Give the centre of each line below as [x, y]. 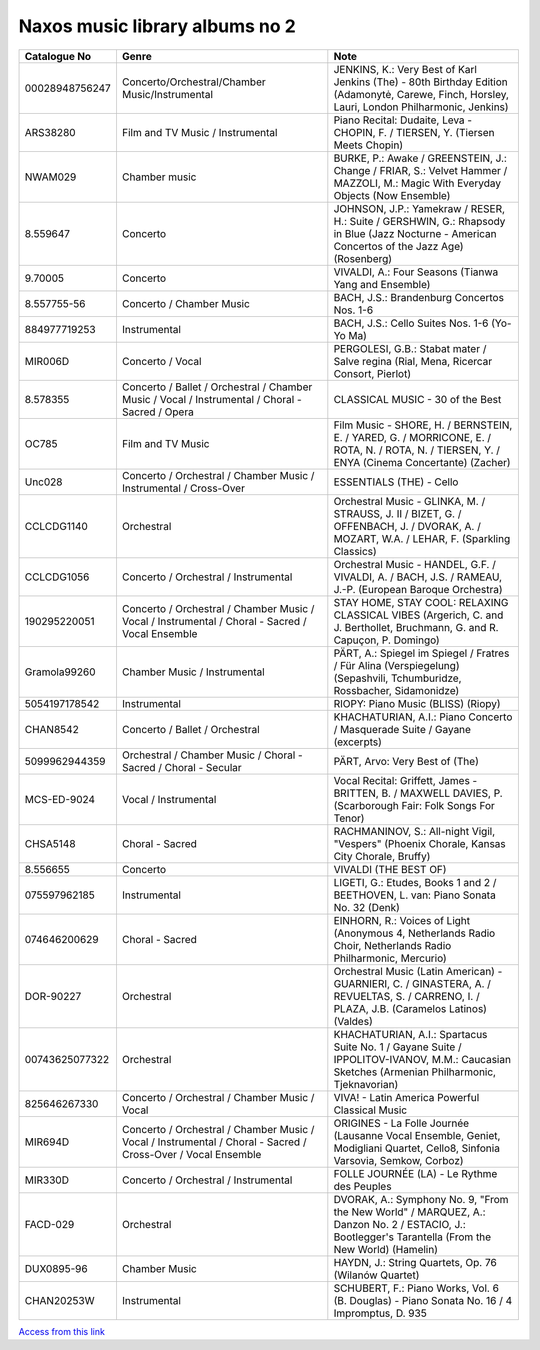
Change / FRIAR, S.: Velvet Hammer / [420, 170]
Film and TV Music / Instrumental [199, 132]
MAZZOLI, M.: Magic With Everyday [417, 183]
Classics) [355, 551]
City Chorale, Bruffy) [382, 856]
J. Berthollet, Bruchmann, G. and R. [416, 627]
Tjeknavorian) [366, 1084]
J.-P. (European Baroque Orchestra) [418, 589]
